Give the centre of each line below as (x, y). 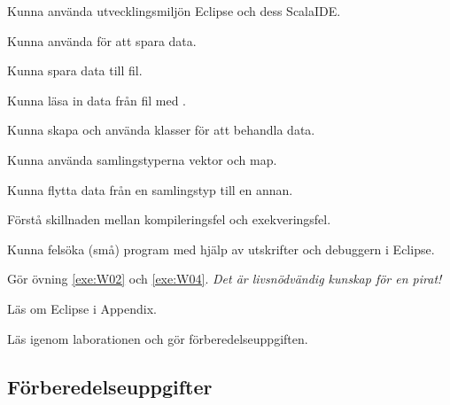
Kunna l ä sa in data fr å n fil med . (97, 100)
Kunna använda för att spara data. (102, 40)
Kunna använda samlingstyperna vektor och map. (142, 159)
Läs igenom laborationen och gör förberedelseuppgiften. (158, 338)
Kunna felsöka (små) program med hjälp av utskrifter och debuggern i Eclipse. (221, 249)
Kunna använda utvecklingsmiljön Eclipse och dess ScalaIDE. (174, 11)
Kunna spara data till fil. (75, 70)
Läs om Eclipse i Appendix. (82, 308)
